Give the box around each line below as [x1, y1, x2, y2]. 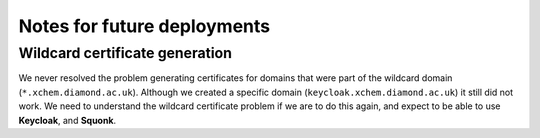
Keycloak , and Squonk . [18, 114, 117, 126]
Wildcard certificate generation [18, 44, 232, 62]
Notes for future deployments [18, 15, 271, 37]
